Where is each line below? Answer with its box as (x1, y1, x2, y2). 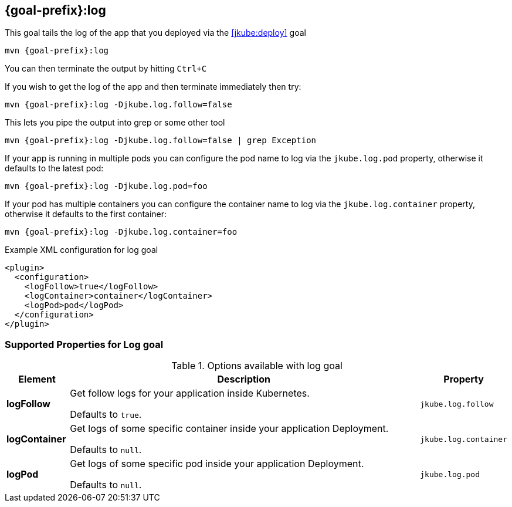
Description (217, 373, 270, 386)
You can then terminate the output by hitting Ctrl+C (5, 63, 207, 74)
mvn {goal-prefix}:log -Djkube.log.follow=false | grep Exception (5, 136, 317, 146)
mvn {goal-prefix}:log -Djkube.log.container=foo (5, 227, 238, 237)
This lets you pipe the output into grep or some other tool (5, 117, 225, 128)
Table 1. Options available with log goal (171, 360, 343, 372)
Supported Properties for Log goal (5, 338, 164, 350)
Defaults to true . (70, 408, 142, 421)
